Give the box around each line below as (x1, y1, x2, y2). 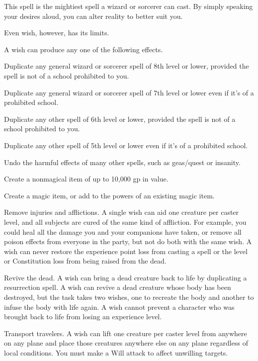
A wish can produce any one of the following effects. (4, 44, 163, 54)
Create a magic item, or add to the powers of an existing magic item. (4, 190, 215, 200)
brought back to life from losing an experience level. (4, 311, 162, 322)
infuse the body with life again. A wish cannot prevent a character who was (4, 301, 235, 312)
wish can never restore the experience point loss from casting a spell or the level (4, 246, 248, 256)
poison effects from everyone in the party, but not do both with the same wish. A (4, 236, 252, 247)
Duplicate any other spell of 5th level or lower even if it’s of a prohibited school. (4, 140, 248, 150)
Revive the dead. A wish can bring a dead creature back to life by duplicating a (4, 272, 247, 282)
